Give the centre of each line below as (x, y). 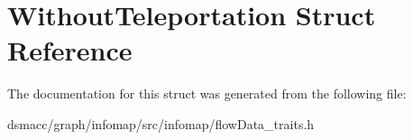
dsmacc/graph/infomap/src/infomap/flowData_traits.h (161, 123)
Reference (70, 50)
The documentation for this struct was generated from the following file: (207, 93)
